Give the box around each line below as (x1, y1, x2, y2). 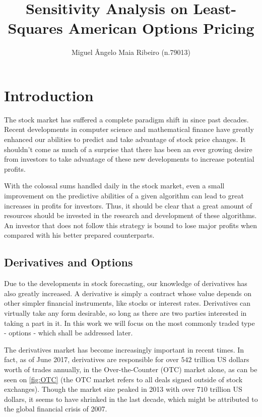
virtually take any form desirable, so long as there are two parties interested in (4, 307, 247, 318)
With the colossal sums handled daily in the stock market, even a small (4, 180, 225, 191)
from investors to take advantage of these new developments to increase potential (4, 154, 254, 164)
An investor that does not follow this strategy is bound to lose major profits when (4, 220, 257, 230)
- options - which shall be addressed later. (4, 327, 133, 338)
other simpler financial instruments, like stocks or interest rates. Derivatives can (4, 298, 251, 308)
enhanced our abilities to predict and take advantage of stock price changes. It (4, 134, 246, 145)
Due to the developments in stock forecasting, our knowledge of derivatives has (4, 278, 247, 289)
